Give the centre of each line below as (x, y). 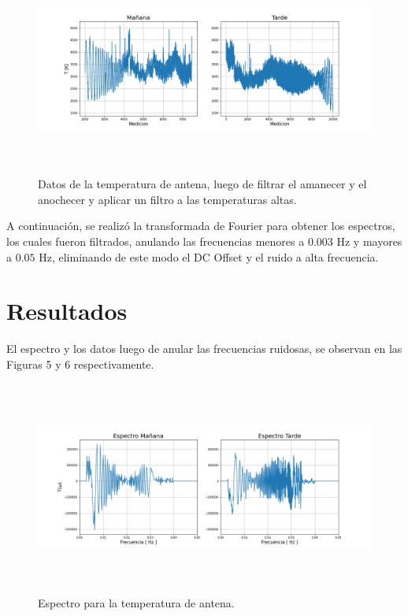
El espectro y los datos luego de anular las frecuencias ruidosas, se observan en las (204, 349)
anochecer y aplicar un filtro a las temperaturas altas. (167, 199)
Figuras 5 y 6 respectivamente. (80, 364)
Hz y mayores (369, 241)
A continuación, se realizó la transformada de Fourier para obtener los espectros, (201, 226)
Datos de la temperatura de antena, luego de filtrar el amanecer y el (202, 184)
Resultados (67, 311)
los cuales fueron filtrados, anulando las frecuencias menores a (156, 241)
